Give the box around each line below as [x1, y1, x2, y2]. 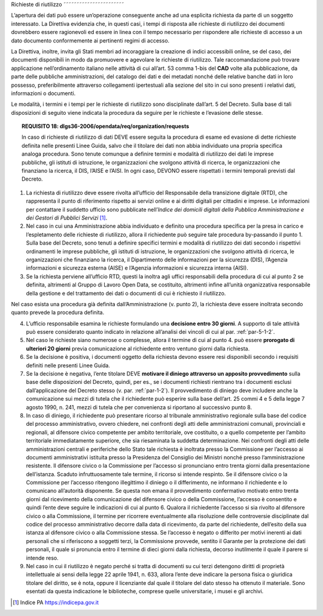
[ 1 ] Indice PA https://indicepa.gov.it [13, 599, 99, 606]
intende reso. [26, 554, 59, 562]
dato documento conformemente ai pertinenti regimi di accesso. [11, 36, 170, 44]
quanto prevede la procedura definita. [11, 309, 105, 316]
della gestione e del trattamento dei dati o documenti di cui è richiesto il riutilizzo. [26, 289, 226, 297]
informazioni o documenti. [11, 90, 76, 97]
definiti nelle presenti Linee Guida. [26, 362, 111, 369]
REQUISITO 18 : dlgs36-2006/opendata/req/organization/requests [22, 123, 190, 130]
